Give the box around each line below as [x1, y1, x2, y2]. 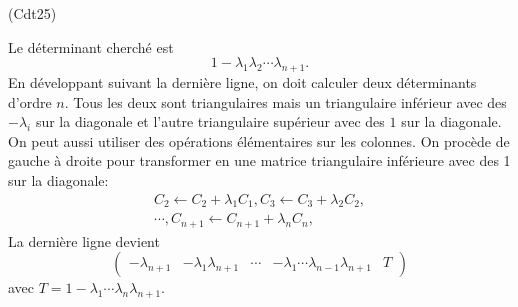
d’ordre [8, 91, 52, 112]
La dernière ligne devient [8, 230, 160, 251]
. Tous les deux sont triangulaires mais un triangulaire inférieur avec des [64, 91, 507, 112]
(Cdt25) [8, 3, 57, 23]
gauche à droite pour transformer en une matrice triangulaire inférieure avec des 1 [8, 150, 511, 171]
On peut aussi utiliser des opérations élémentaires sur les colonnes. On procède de [8, 130, 510, 151]
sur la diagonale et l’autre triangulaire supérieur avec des [35, 111, 385, 132]
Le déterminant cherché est [8, 36, 174, 57]
